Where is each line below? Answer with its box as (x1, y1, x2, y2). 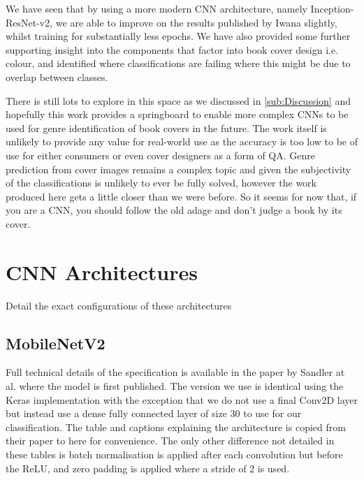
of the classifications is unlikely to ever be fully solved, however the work (6, 175, 316, 190)
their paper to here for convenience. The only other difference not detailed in (6, 433, 335, 448)
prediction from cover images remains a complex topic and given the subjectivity (6, 161, 351, 176)
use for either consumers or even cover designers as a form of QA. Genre (6, 147, 315, 162)
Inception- (310, 1, 354, 15)
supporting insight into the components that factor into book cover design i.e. (6, 42, 339, 57)
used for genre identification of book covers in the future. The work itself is (6, 120, 327, 135)
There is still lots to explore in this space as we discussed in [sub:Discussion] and (6, 93, 351, 108)
